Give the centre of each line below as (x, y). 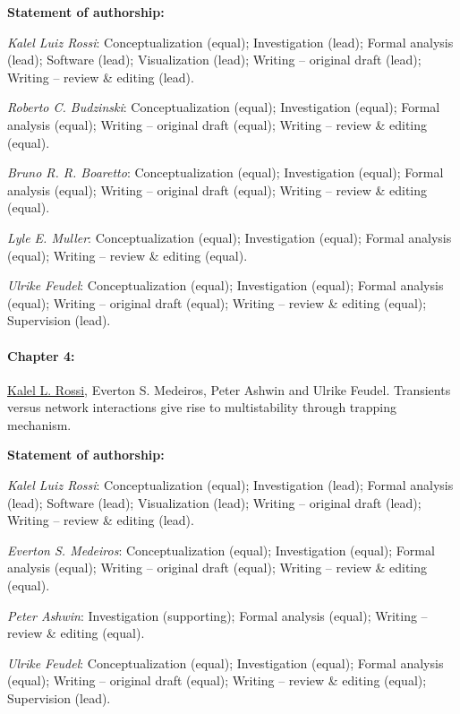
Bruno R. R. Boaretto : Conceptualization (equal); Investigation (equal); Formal (226, 172)
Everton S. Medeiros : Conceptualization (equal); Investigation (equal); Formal (221, 550)
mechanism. (39, 424)
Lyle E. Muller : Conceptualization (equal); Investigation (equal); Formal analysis (230, 237)
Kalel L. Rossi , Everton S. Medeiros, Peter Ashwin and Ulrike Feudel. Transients (229, 389)
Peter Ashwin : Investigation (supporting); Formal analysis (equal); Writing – (217, 615)
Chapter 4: (41, 355)
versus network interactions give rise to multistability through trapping (202, 407)
